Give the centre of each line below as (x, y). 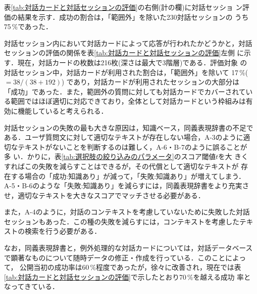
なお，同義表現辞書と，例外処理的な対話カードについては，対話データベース (128, 248)
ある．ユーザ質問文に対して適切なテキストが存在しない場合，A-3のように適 (127, 137)
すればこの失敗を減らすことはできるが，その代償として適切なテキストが (121, 166)
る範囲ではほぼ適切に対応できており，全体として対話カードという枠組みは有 (128, 101)
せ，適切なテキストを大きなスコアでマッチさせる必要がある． (104, 195)
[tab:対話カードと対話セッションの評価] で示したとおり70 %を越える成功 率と (128, 276)
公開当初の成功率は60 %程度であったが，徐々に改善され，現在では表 (130, 267)
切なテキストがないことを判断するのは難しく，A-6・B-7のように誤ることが (126, 147)
